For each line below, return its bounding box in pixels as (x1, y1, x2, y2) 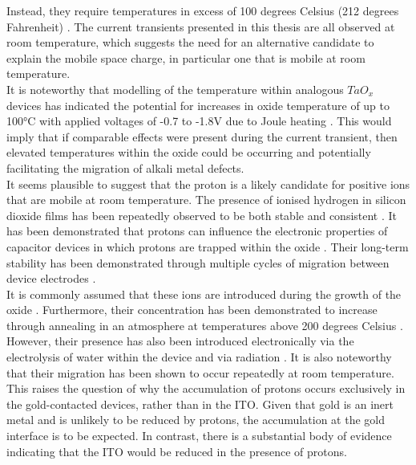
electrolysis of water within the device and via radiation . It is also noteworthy (6, 349, 392, 365)
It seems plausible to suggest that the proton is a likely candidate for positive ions (6, 175, 410, 192)
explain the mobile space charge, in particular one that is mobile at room (6, 49, 366, 66)
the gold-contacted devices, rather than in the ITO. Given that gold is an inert (6, 395, 394, 412)
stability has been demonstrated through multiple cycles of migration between (6, 254, 390, 271)
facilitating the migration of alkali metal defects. (6, 159, 244, 176)
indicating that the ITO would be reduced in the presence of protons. (6, 443, 347, 459)
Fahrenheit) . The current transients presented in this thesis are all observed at (6, 18, 395, 35)
